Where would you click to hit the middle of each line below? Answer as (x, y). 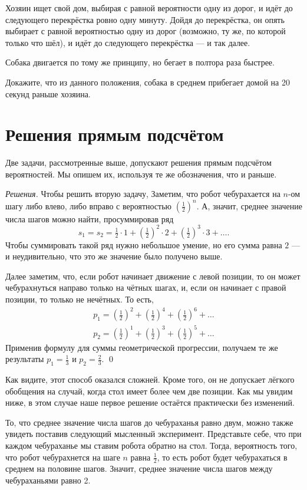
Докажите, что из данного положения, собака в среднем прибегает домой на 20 (148, 82)
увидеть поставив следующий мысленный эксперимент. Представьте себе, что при (153, 434)
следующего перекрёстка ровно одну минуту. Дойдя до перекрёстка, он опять (145, 19)
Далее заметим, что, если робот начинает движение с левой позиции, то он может (153, 276)
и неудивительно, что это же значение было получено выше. (114, 256)
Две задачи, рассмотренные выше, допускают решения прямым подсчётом (138, 162)
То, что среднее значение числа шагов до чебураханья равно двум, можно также (149, 422)
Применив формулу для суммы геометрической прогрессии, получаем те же (142, 347)
